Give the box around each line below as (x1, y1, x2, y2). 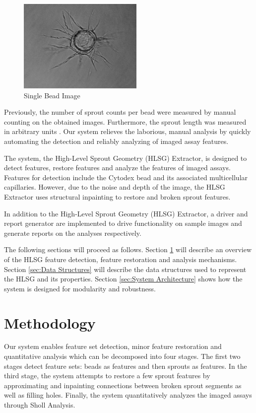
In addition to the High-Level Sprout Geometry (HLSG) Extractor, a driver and (4, 208, 248, 218)
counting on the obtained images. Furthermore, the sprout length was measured (4, 116, 247, 127)
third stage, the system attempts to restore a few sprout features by (4, 370, 210, 381)
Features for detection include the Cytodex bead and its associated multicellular (4, 172, 248, 182)
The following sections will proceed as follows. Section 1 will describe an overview (4, 244, 252, 255)
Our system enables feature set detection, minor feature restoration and (4, 341, 222, 351)
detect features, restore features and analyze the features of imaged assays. (4, 162, 231, 173)
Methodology (4, 312, 96, 333)
